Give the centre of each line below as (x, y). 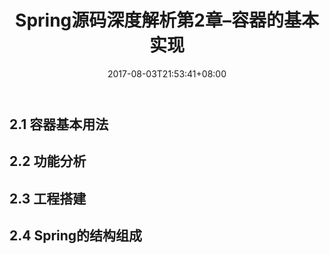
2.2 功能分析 (48, 161)
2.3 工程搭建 (48, 198)
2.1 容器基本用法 (59, 124)
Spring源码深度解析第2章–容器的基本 (167, 20)
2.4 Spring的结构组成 (76, 236)
